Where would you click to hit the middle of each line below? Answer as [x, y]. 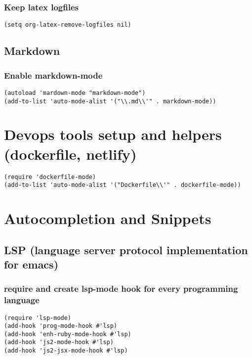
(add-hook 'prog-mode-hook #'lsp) [61, 326]
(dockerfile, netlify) [70, 154]
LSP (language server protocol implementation [126, 249]
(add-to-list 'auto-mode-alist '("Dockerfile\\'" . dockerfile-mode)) [123, 185]
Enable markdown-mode [53, 75]
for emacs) [31, 264]
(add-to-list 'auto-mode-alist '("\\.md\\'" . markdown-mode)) [110, 101]
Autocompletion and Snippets [108, 218]
